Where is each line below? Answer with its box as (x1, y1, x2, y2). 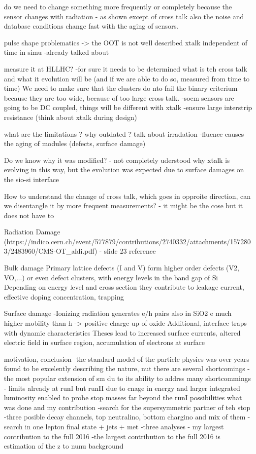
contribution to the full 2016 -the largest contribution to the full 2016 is (4, 431, 221, 441)
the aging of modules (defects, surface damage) (4, 138, 146, 149)
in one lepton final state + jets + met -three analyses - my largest (25, 421, 224, 431)
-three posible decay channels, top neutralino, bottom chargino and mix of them (4, 412, 246, 422)
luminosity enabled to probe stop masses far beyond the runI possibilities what (4, 392, 242, 403)
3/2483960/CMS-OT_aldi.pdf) (4, 246, 97, 256)
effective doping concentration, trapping (4, 291, 124, 302)
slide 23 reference (104, 246, 156, 256)
